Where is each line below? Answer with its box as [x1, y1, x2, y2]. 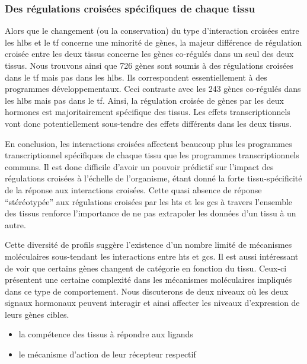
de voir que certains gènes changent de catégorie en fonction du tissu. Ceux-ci [5, 261, 287, 274]
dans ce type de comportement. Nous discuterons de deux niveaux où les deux [5, 285, 289, 297]
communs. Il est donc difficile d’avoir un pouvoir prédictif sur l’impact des [5, 160, 274, 173]
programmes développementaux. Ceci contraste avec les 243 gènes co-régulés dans [5, 82, 301, 95]
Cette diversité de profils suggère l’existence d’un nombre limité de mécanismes [5, 238, 292, 251]
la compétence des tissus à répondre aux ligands [18, 328, 193, 340]
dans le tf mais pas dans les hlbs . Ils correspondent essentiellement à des [5, 71, 267, 83]
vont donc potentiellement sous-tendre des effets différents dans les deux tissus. [5, 117, 292, 129]
